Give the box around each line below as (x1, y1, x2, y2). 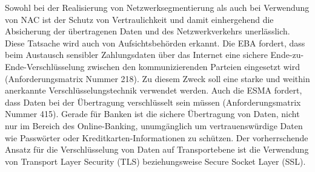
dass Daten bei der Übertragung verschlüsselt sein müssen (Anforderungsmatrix (5, 95, 301, 108)
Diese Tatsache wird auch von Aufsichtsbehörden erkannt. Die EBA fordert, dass (5, 36, 305, 49)
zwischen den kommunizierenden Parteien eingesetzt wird (87, 60, 300, 72)
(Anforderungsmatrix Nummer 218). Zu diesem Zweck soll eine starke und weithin (5, 72, 310, 84)
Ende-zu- (270, 48, 304, 61)
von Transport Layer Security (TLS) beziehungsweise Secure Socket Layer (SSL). (5, 154, 306, 167)
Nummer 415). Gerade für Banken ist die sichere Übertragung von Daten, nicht (5, 107, 300, 120)
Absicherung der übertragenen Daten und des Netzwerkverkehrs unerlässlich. (5, 25, 290, 37)
